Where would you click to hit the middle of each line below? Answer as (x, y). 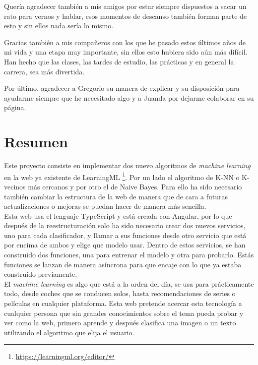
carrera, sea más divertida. (44, 71)
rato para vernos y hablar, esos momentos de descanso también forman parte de (126, 16)
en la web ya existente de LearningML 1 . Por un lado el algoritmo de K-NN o (122, 176)
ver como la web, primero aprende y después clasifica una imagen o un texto (120, 323)
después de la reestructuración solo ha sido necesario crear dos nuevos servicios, (125, 225)
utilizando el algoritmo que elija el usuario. (69, 332)
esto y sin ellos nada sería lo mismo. (59, 26)
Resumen (36, 142)
